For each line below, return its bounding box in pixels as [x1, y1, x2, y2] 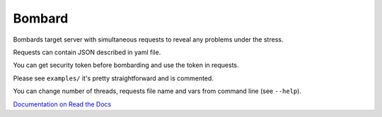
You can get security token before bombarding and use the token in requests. [13, 61, 240, 70]
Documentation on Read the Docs [13, 99, 112, 109]
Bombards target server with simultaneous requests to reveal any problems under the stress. [13, 35, 284, 44]
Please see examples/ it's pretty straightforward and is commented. [13, 74, 214, 82]
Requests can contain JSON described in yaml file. [13, 48, 161, 56]
